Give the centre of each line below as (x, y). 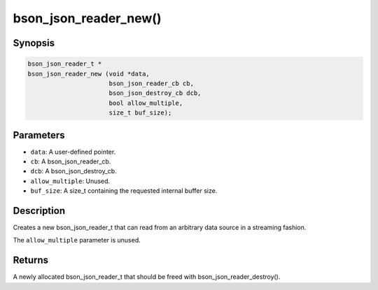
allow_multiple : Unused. (70, 181)
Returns (31, 260)
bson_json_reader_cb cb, (151, 83)
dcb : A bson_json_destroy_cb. (73, 171)
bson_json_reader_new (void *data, (89, 74)
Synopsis (34, 43)
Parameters (39, 135)
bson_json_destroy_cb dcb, (155, 93)
